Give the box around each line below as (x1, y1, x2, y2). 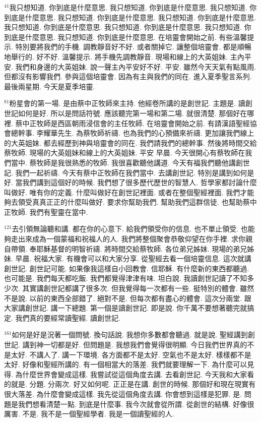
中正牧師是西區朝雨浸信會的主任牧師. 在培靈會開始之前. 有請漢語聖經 (22, 117, 250, 128)
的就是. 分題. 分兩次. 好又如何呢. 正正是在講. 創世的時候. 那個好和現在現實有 (4, 379, 256, 389)
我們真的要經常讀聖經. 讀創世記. (15, 312, 120, 323)
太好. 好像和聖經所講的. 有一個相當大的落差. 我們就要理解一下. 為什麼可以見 (4, 359, 254, 370)
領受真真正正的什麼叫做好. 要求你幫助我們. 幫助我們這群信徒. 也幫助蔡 (18, 197, 250, 207)
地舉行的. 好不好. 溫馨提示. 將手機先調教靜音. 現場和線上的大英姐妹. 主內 (4, 51, 244, 62)
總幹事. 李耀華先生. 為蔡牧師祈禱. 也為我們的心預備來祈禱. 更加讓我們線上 (11, 128, 254, 138)
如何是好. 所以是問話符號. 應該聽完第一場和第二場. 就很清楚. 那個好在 (18, 107, 247, 118)
